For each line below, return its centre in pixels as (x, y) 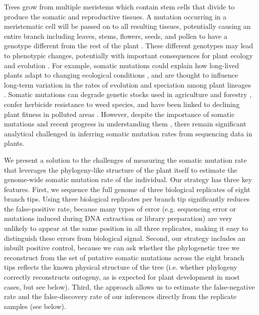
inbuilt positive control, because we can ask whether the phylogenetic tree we (122, 248)
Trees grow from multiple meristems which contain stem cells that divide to (119, 6)
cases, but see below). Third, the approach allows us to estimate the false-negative (129, 286)
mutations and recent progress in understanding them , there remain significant (125, 124)
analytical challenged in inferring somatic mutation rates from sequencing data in (128, 133)
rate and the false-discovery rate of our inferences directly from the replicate (120, 296)
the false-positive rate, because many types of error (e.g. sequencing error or (120, 208)
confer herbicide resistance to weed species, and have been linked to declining (122, 104)
